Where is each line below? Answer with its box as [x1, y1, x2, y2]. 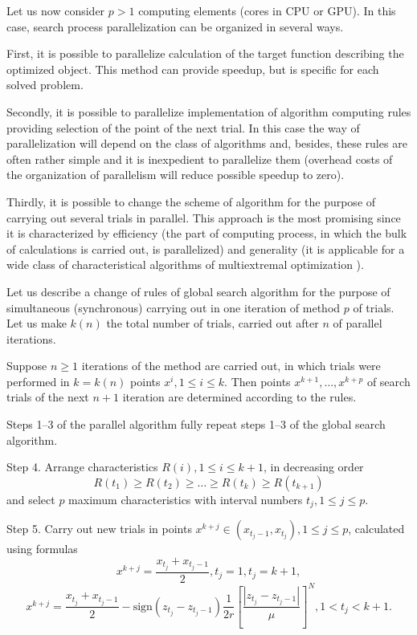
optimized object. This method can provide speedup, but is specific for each [6, 60, 379, 77]
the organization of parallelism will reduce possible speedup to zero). [6, 166, 345, 183]
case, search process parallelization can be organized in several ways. [6, 18, 344, 35]
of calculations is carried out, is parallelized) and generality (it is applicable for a [6, 240, 405, 257]
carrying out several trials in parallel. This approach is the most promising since [6, 209, 401, 226]
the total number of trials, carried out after [106, 315, 319, 332]
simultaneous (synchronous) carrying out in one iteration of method [6, 299, 341, 315]
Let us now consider [6, 2, 105, 18]
